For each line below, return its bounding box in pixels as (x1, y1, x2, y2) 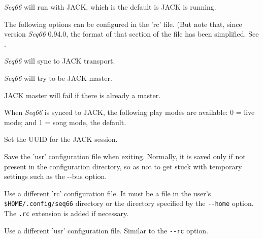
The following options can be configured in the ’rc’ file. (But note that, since (4, 18, 242, 29)
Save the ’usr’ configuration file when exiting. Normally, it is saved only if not (4, 151, 246, 161)
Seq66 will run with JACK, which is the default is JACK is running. (4, 2, 216, 12)
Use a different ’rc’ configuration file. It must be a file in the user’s (4, 188, 211, 198)
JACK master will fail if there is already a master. (4, 89, 161, 100)
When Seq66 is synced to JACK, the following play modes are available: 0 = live (4, 107, 255, 117)
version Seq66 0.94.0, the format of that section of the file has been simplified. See (4, 28, 259, 39)
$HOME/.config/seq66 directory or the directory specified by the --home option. (4, 198, 254, 208)
